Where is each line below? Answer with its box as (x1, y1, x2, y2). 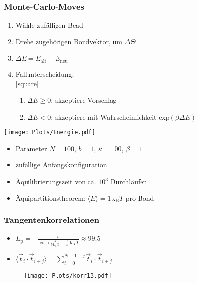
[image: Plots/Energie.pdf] (4, 129, 96, 136)
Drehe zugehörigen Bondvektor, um (15, 36, 122, 46)
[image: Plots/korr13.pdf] (24, 272, 112, 279)
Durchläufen (110, 176, 147, 187)
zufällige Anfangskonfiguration (15, 159, 107, 170)
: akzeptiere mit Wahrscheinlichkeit (51, 111, 157, 122)
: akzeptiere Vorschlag (51, 95, 117, 105)
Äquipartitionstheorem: (15, 192, 85, 203)
